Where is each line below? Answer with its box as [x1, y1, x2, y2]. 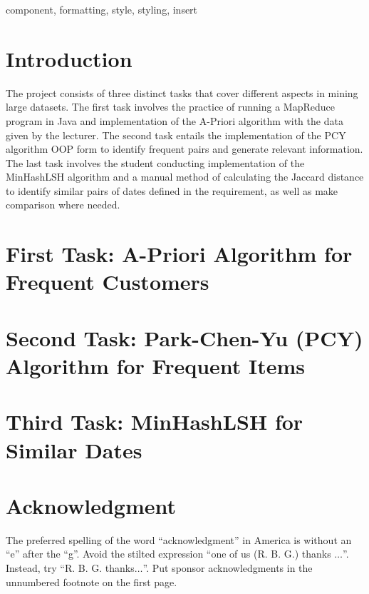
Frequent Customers [6, 267, 209, 296]
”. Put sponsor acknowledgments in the [142, 560, 313, 575]
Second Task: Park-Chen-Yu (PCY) [6, 323, 363, 352]
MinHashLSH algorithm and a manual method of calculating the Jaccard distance [6, 169, 364, 184]
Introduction [6, 44, 132, 73]
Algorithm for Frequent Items [6, 351, 306, 380]
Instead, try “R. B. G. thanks [6, 560, 135, 575]
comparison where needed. [6, 197, 120, 212]
